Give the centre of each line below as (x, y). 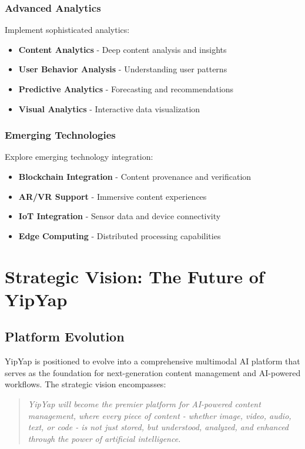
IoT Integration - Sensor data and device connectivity (120, 216)
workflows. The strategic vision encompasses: (86, 384)
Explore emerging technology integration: (79, 157)
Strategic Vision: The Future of (135, 276)
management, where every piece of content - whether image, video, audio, (160, 415)
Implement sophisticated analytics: (67, 30)
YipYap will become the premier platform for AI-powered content (144, 403)
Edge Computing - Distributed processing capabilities (120, 235)
